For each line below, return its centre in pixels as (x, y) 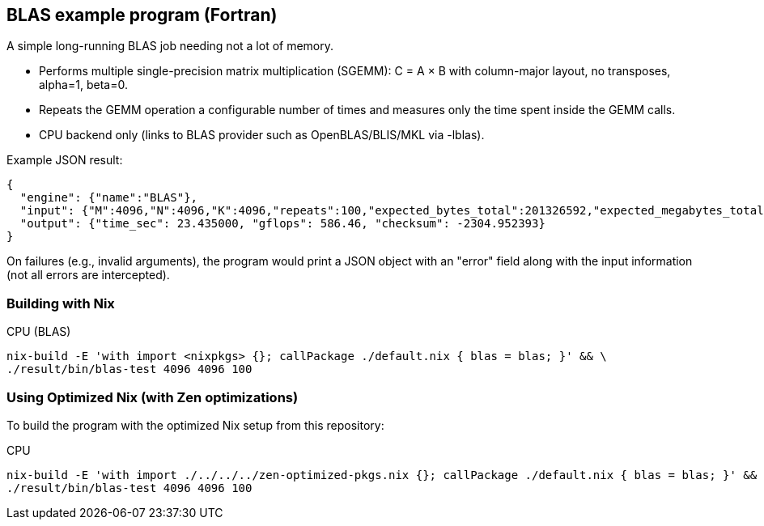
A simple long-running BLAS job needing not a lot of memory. (170, 46)
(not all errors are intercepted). (88, 275)
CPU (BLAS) (39, 332)
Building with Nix (61, 303)
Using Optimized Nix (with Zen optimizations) (153, 397)
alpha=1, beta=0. (83, 85)
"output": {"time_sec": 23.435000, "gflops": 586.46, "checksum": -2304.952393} (282, 224)
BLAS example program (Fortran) (142, 15)
